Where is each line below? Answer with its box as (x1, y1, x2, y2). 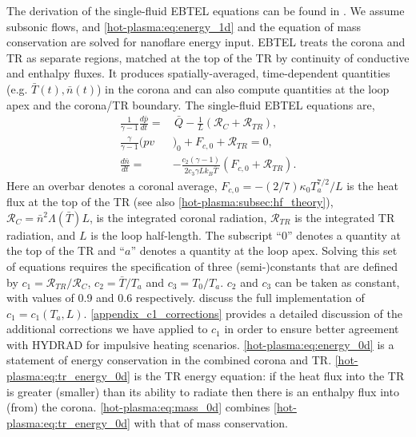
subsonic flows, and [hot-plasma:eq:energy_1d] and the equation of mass (6, 18, 362, 34)
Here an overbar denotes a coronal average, (6, 177, 218, 193)
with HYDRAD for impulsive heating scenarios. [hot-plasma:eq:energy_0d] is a (6, 336, 394, 352)
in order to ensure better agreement (224, 320, 399, 337)
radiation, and (6, 226, 76, 243)
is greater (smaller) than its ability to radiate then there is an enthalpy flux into (6, 383, 399, 399)
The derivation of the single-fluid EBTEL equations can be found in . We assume (6, 2, 405, 18)
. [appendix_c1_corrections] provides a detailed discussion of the (83, 304, 402, 321)
